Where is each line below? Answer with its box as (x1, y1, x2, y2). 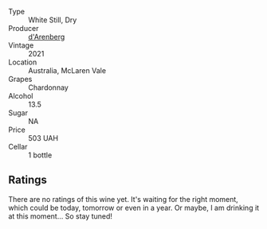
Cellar (8, 142, 28, 151)
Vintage (8, 41, 34, 50)
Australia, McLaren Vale (28, 66, 106, 75)
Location (8, 57, 37, 67)
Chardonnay (28, 83, 69, 92)
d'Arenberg (28, 32, 65, 41)
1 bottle (28, 150, 53, 160)
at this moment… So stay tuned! (8, 211, 113, 221)
